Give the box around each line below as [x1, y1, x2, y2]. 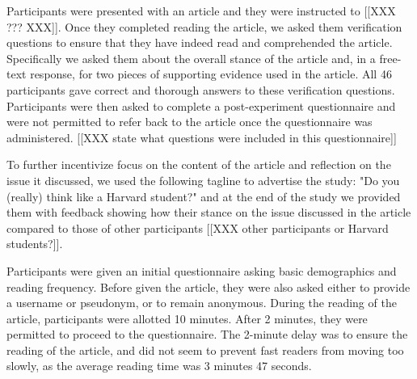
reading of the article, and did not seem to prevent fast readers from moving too [6, 341, 404, 358]
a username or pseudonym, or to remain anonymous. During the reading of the [6, 294, 397, 311]
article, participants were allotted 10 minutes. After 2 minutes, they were [6, 310, 368, 326]
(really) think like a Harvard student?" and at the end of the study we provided [6, 187, 401, 204]
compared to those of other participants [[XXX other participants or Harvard [6, 219, 389, 236]
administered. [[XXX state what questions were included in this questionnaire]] [6, 128, 397, 145]
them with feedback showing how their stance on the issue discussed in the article [6, 204, 411, 221]
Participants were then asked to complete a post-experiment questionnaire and [6, 97, 396, 114]
